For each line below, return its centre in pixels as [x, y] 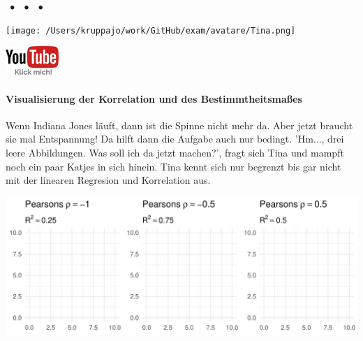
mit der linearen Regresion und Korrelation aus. [108, 180]
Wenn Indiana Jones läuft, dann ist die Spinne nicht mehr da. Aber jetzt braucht [179, 125]
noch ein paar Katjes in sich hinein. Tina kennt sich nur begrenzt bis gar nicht [173, 166]
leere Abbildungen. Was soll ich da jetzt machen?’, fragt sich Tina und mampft [175, 153]
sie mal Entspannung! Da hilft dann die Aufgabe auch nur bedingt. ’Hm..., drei [175, 139]
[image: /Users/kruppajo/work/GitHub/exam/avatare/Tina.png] [151, 30]
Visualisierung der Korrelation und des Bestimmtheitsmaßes [154, 98]
